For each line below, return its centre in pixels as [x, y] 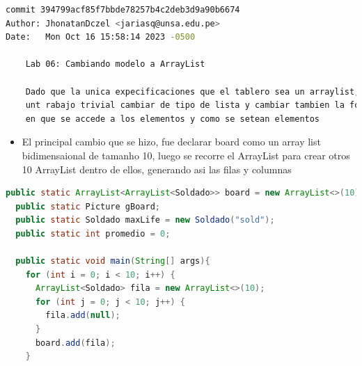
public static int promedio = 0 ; [93, 233]
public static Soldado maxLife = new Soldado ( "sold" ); [145, 220]
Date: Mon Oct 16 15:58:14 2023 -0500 [101, 37]
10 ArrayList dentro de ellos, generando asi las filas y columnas [157, 169]
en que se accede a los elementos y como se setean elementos [173, 119]
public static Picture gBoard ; [88, 206]
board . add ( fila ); [75, 343]
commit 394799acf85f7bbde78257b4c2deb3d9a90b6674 [123, 10]
